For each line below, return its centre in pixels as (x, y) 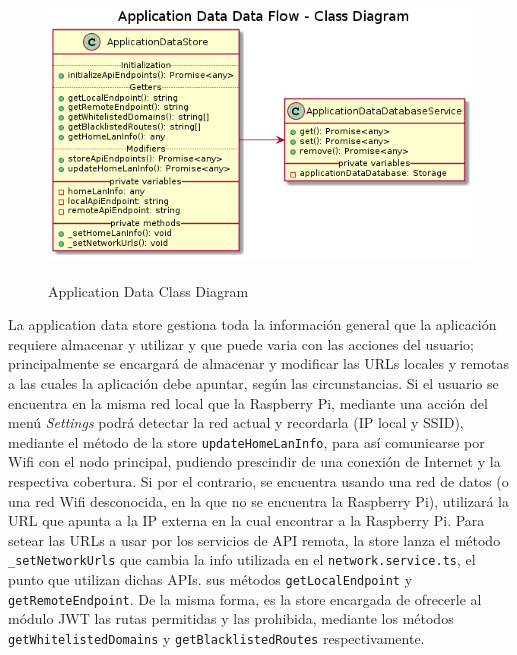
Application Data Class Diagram (148, 290)
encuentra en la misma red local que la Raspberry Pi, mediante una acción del (248, 402)
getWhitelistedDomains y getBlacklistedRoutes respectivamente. (216, 637)
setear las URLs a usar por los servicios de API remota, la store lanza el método (254, 539)
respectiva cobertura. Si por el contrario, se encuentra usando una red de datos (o (258, 481)
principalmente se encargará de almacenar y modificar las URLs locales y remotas (259, 363)
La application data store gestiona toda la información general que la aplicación (252, 324)
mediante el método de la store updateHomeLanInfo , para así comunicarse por (246, 441)
